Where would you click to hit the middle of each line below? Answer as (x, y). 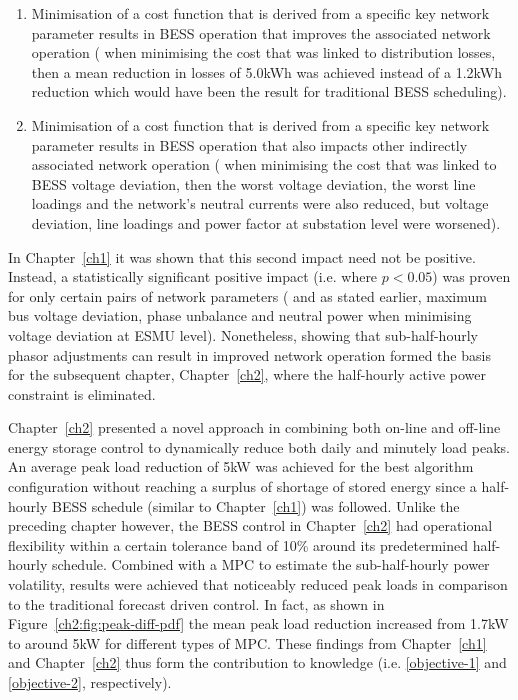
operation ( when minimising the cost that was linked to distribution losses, (263, 52)
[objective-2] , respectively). (90, 682)
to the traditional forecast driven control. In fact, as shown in (196, 603)
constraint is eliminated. (82, 393)
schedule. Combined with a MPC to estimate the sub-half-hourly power (271, 564)
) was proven (471, 276)
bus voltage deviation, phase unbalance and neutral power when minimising (240, 315)
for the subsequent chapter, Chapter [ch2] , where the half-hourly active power (247, 374)
